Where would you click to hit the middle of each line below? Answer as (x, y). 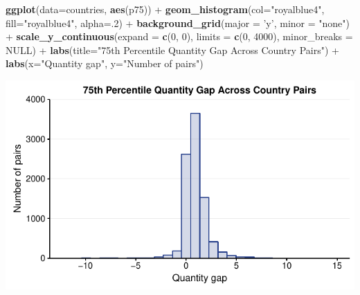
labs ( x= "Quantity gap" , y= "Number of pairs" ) (105, 63)
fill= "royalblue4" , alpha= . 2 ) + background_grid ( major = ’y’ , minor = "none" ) (178, 23)
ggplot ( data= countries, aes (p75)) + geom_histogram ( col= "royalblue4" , (165, 9)
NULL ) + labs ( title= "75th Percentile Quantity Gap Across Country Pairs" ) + (172, 50)
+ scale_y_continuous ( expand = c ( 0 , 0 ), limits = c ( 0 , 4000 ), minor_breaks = (179, 36)
